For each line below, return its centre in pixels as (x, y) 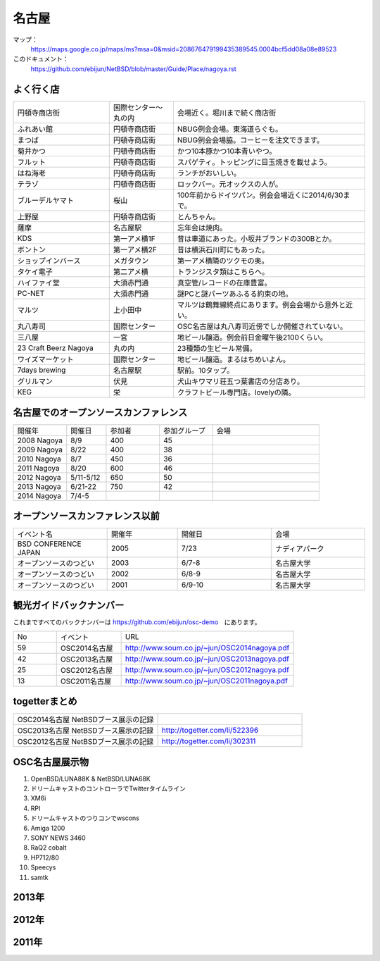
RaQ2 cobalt (49, 848)
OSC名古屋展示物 (51, 762)
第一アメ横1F (134, 238)
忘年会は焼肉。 (202, 228)
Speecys (43, 867)
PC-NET (31, 293)
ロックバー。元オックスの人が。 (230, 184)
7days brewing (42, 370)
